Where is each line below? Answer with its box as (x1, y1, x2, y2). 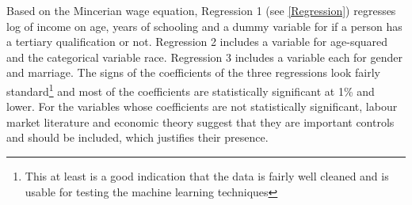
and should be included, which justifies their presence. (6, 129, 269, 146)
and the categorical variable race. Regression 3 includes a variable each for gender (6, 48, 402, 65)
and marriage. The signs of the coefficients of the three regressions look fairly (6, 64, 380, 81)
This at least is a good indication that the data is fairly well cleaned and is (25, 168, 389, 184)
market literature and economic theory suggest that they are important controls (6, 113, 395, 130)
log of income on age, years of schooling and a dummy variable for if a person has (6, 17, 402, 34)
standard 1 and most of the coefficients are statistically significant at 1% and (6, 80, 375, 99)
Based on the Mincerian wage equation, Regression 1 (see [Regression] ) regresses (6, 2, 396, 18)
